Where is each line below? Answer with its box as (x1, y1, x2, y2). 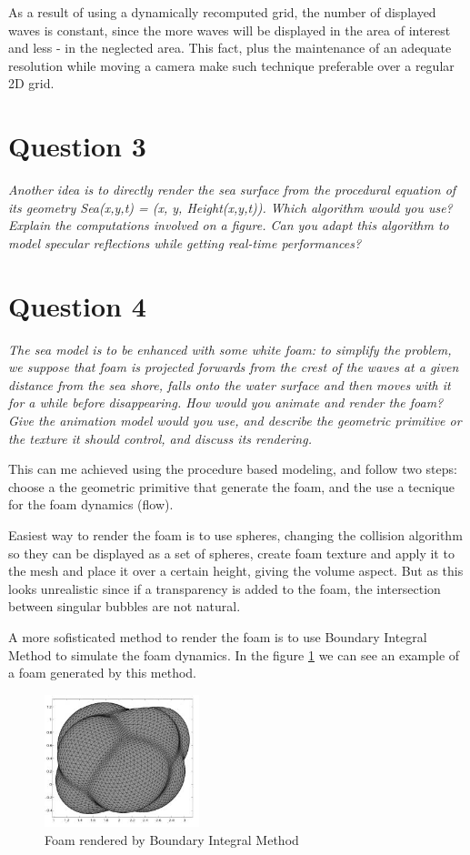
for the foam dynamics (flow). (8, 495, 174, 514)
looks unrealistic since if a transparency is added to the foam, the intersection (8, 578, 441, 598)
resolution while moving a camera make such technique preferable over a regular (8, 55, 455, 75)
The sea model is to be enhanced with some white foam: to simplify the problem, (8, 339, 452, 358)
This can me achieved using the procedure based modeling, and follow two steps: (8, 459, 457, 478)
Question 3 (8, 127, 146, 165)
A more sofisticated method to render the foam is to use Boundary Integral (8, 627, 427, 646)
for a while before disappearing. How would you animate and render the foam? (8, 393, 444, 412)
